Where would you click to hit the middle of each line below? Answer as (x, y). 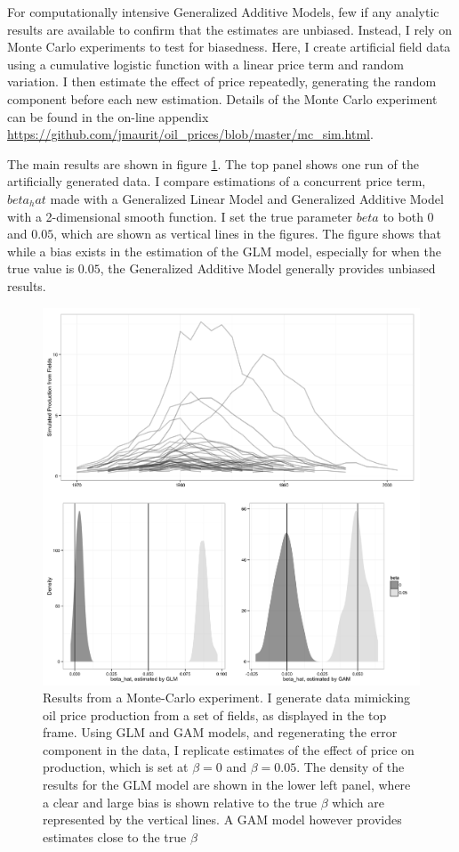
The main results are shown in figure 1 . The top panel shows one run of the (213, 163)
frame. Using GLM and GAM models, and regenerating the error (220, 732)
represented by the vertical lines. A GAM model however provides (222, 820)
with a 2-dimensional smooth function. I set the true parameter (180, 216)
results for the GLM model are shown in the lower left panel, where (227, 785)
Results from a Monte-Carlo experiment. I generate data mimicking (227, 698)
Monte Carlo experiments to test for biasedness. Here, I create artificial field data (229, 47)
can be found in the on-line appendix (108, 116)
